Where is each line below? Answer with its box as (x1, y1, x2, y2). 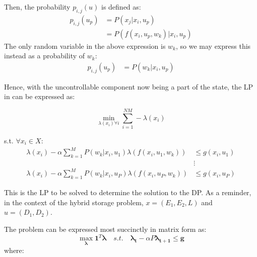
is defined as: (101, 2, 141, 12)
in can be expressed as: (4, 91, 75, 102)
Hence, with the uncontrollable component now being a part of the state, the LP (4, 81, 253, 92)
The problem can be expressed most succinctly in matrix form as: (4, 224, 207, 234)
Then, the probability (4, 2, 71, 12)
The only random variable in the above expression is (4, 40, 166, 51)
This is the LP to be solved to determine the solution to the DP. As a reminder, (4, 187, 251, 198)
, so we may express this (176, 40, 251, 51)
